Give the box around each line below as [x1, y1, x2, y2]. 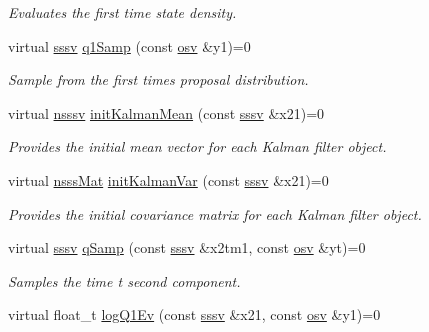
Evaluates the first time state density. [8, 2, 237, 22]
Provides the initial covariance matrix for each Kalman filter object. [8, 203, 422, 224]
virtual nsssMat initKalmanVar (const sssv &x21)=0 [8, 169, 329, 190]
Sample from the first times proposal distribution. [8, 69, 309, 90]
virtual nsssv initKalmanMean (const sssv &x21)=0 [8, 102, 325, 123]
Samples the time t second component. [8, 270, 241, 291]
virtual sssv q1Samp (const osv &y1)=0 [8, 35, 251, 56]
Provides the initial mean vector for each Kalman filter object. [8, 136, 387, 157]
